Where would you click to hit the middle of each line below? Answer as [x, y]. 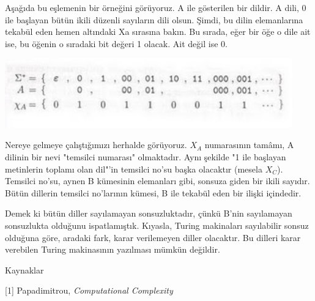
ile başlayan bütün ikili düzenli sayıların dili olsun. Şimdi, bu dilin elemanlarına [154, 19]
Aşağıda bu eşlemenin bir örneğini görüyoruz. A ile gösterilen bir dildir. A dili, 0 [156, 7]
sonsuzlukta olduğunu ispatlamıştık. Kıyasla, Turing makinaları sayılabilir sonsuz [157, 225]
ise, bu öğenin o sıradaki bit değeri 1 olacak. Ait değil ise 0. [116, 43]
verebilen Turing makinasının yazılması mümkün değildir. [113, 249]
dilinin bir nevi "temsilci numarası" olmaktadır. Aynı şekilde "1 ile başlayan [146, 156]
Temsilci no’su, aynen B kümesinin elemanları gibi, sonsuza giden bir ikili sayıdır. [157, 181]
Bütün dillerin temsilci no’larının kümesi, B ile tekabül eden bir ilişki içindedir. [153, 192]
